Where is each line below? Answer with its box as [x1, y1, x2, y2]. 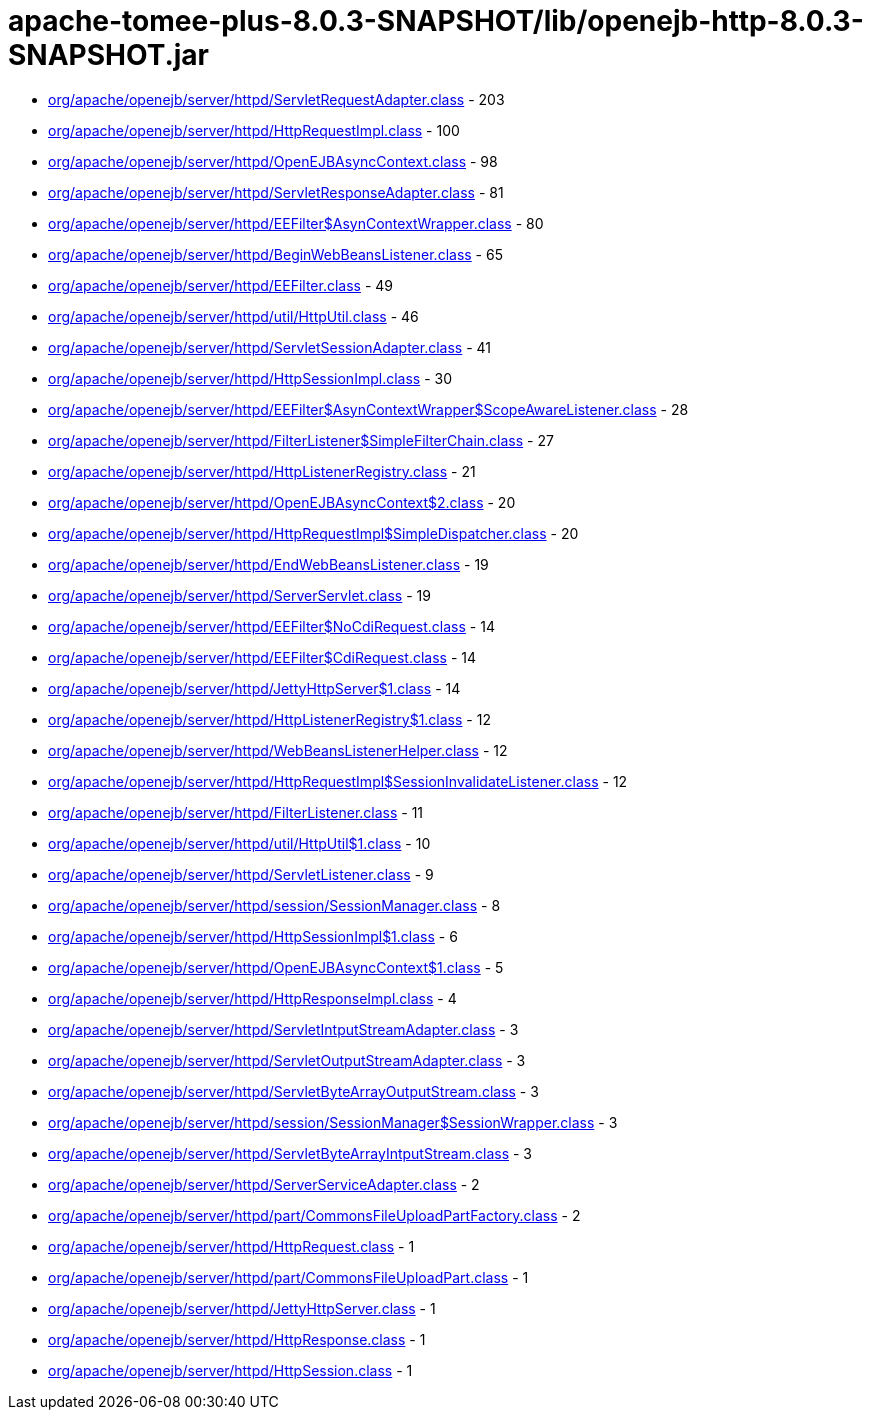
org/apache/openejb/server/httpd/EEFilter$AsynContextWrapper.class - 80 [48, 214, 544, 232]
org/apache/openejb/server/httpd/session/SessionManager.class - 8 [48, 896, 501, 914]
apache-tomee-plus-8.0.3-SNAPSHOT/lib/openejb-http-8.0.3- [8, 4, 864, 38]
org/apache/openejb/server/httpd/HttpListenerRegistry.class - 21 [48, 462, 476, 480]
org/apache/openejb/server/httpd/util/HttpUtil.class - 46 [48, 307, 419, 325]
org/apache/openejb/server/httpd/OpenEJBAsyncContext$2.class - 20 [48, 493, 516, 511]
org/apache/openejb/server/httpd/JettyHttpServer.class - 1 [48, 1299, 436, 1317]
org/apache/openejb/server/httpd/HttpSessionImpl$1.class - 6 [48, 927, 458, 945]
